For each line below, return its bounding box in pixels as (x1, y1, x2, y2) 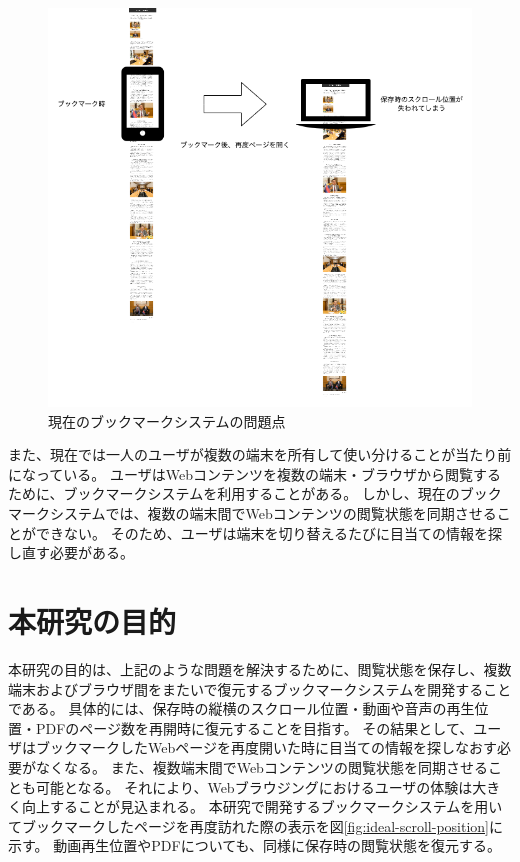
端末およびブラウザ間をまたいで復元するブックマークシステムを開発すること (8, 678, 512, 699)
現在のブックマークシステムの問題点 (48, 410, 286, 431)
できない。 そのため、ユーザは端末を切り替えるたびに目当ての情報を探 (35, 522, 502, 543)
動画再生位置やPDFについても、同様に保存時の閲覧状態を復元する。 (53, 835, 502, 856)
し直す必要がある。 (8, 542, 134, 563)
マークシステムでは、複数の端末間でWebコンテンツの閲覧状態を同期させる (8, 503, 497, 524)
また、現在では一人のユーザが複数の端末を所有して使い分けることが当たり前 (8, 444, 512, 465)
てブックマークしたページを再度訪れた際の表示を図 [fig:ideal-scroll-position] (8, 815, 489, 836)
